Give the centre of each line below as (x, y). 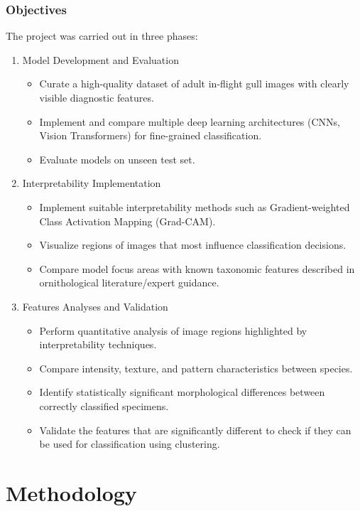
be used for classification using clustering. (130, 444)
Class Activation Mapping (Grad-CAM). (127, 221)
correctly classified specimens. (104, 405)
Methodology (71, 492)
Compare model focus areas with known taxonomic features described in (197, 268)
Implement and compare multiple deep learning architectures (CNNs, (190, 121)
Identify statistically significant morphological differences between (182, 392)
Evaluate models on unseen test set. (117, 159)
